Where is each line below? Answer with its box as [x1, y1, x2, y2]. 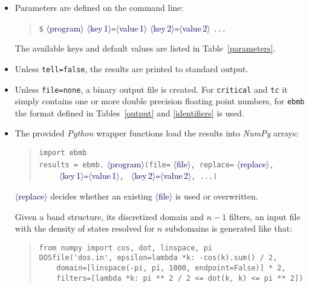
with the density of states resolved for [15, 222, 155, 235]
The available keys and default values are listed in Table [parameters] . [15, 42, 276, 55]
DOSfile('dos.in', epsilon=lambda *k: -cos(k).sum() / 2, [39, 253, 278, 263]
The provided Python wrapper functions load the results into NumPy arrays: [15, 127, 299, 139]
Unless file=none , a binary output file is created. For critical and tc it [15, 82, 288, 95]
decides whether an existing [50, 189, 152, 202]
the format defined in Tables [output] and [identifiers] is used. [15, 106, 244, 119]
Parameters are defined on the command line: [15, 1, 184, 13]
